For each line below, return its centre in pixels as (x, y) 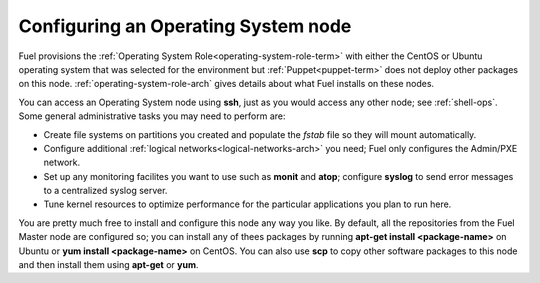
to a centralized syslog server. (105, 191)
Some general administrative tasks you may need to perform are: (152, 116)
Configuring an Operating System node (185, 26)
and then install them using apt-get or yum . (108, 265)
